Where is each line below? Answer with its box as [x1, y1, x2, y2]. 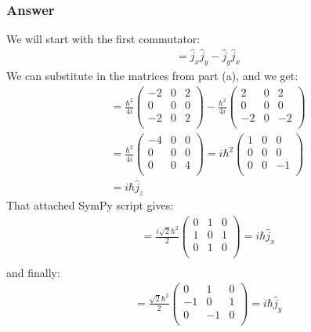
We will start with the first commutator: [6, 31, 201, 47]
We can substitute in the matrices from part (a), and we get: [6, 67, 298, 83]
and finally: [6, 264, 60, 280]
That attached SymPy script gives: [6, 196, 174, 213]
